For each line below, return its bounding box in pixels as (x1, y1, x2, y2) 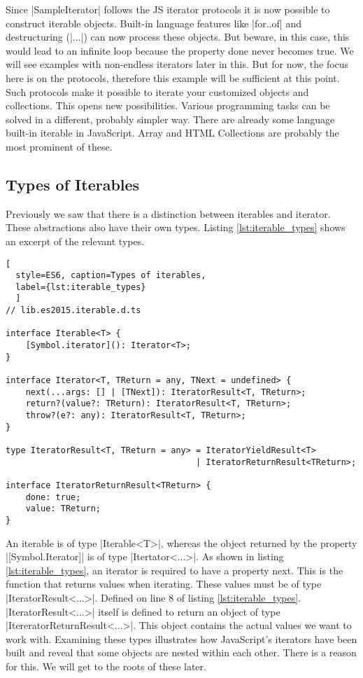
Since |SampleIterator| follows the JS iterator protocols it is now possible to (6, 2, 330, 16)
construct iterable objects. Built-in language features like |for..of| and (6, 15, 301, 30)
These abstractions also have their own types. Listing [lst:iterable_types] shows (6, 220, 346, 235)
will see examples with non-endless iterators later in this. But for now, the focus (6, 57, 349, 71)
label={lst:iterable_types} (15, 282, 146, 292)
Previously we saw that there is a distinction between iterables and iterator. (6, 206, 331, 221)
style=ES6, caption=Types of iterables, (15, 270, 206, 281)
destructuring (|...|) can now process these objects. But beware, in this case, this (6, 29, 350, 44)
